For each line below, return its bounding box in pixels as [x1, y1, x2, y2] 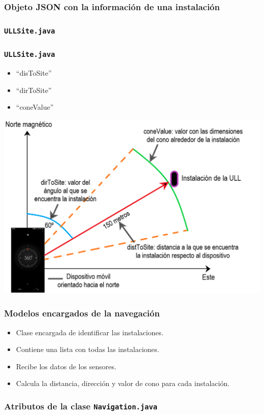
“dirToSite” [16, 84, 52, 95]
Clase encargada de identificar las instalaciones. [16, 327, 163, 337]
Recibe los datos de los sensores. [16, 361, 116, 371]
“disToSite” [16, 68, 52, 78]
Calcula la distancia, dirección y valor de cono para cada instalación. [16, 378, 230, 389]
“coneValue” [16, 102, 54, 112]
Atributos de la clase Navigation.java [4, 399, 157, 412]
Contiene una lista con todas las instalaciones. [16, 344, 159, 355]
